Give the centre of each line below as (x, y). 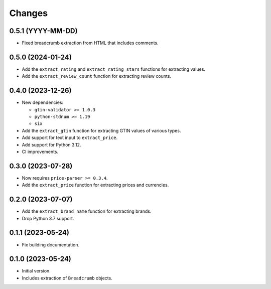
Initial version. (36, 271)
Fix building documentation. (51, 245)
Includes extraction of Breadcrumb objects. (67, 278)
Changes (28, 13)
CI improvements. (40, 152)
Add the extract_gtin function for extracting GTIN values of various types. (101, 130)
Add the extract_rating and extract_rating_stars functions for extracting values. (114, 69)
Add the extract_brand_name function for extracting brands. (87, 211)
